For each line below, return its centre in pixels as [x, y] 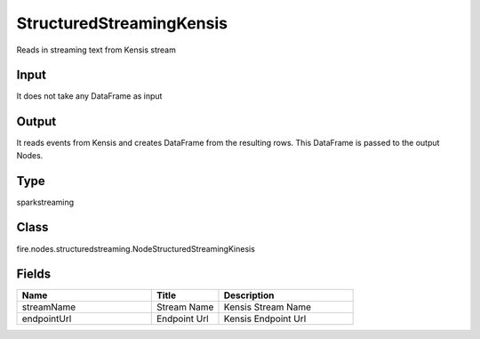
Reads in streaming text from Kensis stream [96, 50]
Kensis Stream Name [267, 307]
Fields [34, 274]
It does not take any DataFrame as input [89, 96]
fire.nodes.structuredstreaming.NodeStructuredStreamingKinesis [136, 248]
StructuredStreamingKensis [122, 23]
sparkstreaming [45, 202]
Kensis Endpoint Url [265, 319]
